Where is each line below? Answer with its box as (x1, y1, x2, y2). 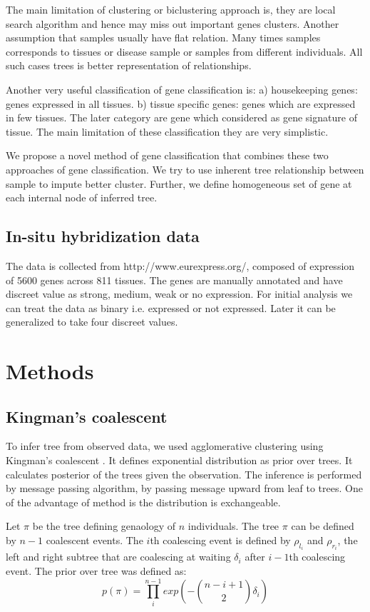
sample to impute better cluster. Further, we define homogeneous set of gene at (6, 176, 352, 191)
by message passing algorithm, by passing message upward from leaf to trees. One (6, 481, 363, 496)
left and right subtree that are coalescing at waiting (6, 549, 231, 564)
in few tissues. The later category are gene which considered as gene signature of (6, 110, 357, 125)
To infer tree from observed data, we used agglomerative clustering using (6, 438, 324, 453)
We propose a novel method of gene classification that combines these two (6, 148, 329, 163)
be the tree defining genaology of (32, 518, 176, 533)
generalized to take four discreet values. (6, 314, 178, 329)
